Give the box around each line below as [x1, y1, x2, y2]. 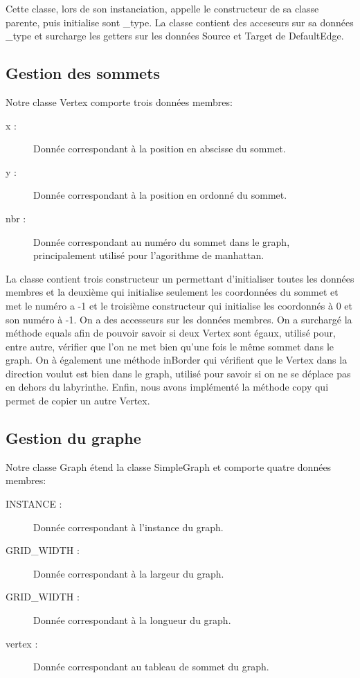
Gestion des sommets [6, 62, 161, 84]
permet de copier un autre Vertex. [6, 393, 150, 408]
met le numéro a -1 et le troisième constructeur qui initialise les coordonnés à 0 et [6, 298, 353, 312]
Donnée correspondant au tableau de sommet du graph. [33, 659, 269, 674]
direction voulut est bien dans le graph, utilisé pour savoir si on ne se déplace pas [6, 366, 351, 380]
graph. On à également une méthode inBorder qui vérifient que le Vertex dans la [6, 353, 348, 367]
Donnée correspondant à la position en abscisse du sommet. [33, 141, 286, 156]
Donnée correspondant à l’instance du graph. [33, 519, 224, 534]
